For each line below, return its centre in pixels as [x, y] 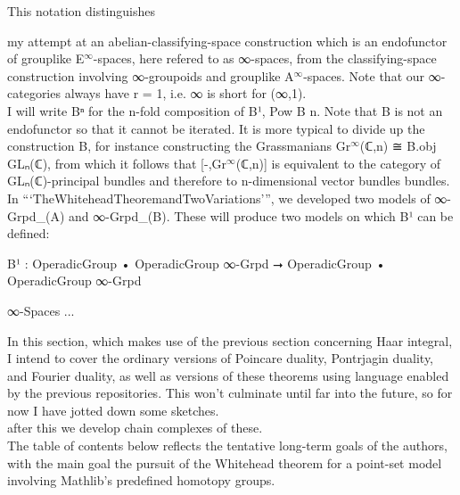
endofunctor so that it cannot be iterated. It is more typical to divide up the [216, 128]
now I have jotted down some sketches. [113, 410]
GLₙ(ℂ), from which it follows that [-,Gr [117, 163]
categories [34, 93]
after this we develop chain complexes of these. [135, 428]
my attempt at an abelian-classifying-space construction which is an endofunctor [227, 41]
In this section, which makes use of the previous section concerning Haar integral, [230, 340]
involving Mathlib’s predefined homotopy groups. [141, 480]
